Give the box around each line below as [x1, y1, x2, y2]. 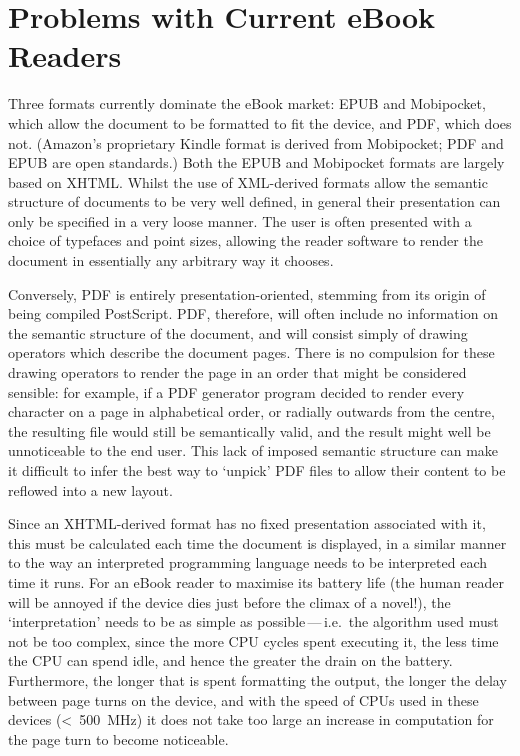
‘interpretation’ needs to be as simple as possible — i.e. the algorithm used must [8, 611, 499, 632]
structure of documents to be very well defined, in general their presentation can [8, 191, 501, 212]
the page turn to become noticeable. [8, 728, 229, 749]
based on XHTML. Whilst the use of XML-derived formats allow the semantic [8, 171, 488, 192]
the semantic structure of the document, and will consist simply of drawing [8, 322, 468, 343]
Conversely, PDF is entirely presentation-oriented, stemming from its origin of [8, 283, 486, 304]
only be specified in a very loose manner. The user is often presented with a [8, 210, 472, 231]
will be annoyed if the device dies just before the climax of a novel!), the [8, 591, 451, 612]
